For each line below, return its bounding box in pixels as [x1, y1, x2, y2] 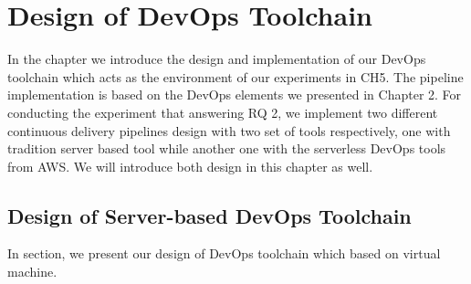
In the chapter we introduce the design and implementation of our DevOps [7, 49, 426, 68]
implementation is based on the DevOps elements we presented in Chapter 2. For [7, 85, 462, 104]
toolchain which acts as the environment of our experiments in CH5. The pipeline [7, 67, 464, 86]
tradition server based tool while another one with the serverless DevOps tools [7, 139, 446, 158]
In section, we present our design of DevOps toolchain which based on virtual [7, 244, 441, 263]
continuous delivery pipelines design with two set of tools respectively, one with [7, 121, 451, 140]
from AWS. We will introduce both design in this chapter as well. [7, 156, 373, 175]
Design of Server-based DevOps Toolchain [7, 201, 412, 229]
